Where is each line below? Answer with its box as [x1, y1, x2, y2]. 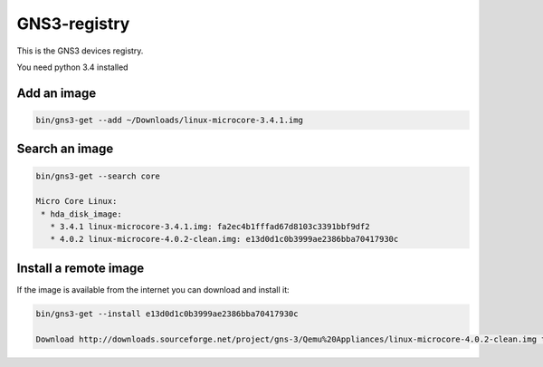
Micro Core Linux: [35, 196, 118, 207]
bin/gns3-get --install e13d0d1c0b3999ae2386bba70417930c [35, 308, 299, 319]
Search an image [16, 141, 114, 157]
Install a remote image [16, 260, 145, 275]
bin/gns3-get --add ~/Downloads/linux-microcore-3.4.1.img [35, 114, 303, 125]
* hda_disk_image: [41, 208, 122, 219]
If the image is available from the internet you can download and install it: [16, 284, 290, 295]
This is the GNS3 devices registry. [16, 45, 144, 56]
